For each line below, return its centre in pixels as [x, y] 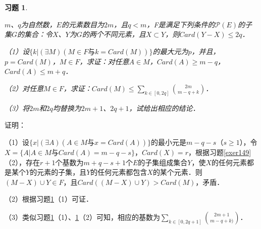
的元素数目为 [83, 24]
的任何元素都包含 [119, 172]
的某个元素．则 [177, 172]
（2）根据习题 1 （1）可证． [49, 199]
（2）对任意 [24, 88]
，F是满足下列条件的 [181, 24]
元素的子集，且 [62, 172]
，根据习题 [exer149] [220, 152]
